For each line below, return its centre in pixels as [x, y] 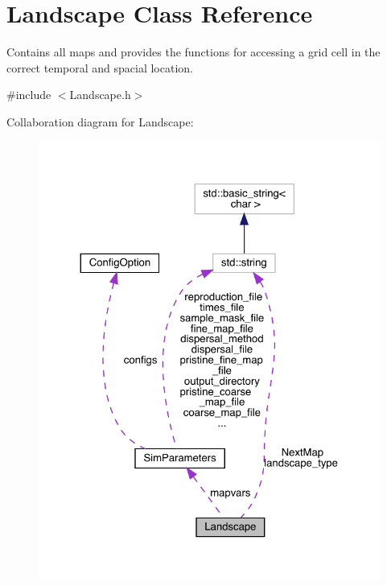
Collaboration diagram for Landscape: [100, 121]
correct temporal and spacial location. [100, 67]
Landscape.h [100, 95]
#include [29, 95]
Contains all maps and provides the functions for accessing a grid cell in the [193, 52]
